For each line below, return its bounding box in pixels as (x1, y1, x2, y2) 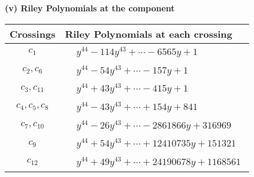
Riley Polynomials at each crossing (65, 26, 232, 41)
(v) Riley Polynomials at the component (5, 2, 175, 14)
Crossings (10, 26, 56, 41)
